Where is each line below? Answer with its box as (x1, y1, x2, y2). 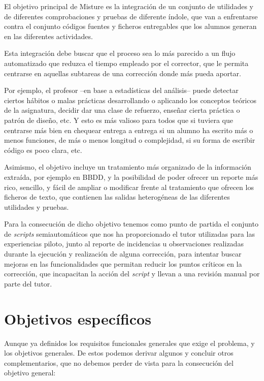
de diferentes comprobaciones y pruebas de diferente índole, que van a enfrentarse (4, 11, 258, 21)
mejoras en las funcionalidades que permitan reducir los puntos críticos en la (4, 258, 242, 269)
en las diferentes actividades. (4, 30, 93, 41)
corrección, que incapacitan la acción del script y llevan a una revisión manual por (4, 268, 260, 279)
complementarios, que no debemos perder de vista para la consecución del (4, 357, 234, 368)
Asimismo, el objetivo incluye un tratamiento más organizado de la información (4, 162, 251, 172)
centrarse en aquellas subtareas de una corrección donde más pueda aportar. (4, 68, 241, 78)
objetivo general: (4, 367, 56, 378)
